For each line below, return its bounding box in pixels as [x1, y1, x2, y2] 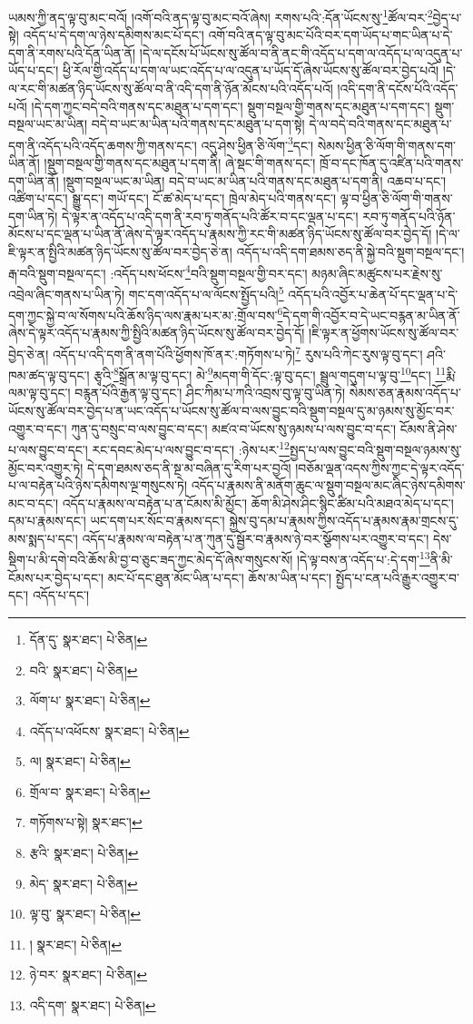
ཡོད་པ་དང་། [8, 61, 59, 80]
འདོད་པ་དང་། [32, 586, 90, 605]
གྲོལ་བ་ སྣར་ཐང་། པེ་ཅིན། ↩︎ [29, 782, 151, 801]
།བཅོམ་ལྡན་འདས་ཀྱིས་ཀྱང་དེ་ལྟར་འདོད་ [295, 458, 465, 477]
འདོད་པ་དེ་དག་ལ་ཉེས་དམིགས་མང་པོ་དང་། [23, 25, 204, 44]
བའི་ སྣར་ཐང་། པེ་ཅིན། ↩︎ [29, 660, 138, 679]
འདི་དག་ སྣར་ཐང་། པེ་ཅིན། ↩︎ [29, 996, 156, 1015]
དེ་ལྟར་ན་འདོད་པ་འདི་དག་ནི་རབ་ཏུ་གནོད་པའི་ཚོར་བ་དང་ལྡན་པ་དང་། [62, 206, 359, 225]
